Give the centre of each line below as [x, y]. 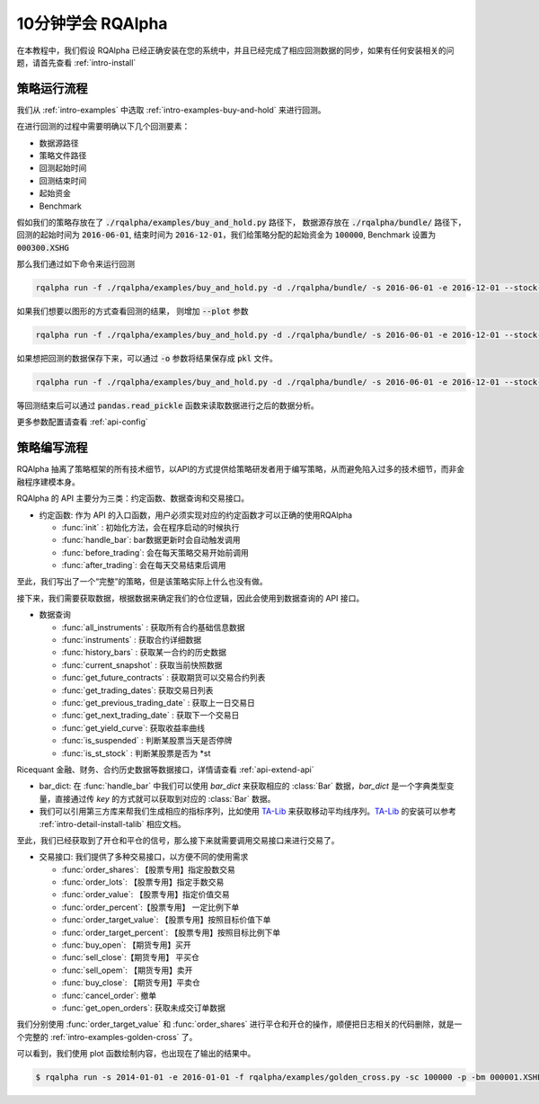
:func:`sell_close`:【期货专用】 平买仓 [130, 957]
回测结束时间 [63, 181]
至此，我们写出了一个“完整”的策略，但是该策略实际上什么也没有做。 [142, 582]
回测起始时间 [63, 168]
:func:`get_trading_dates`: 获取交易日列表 [137, 690]
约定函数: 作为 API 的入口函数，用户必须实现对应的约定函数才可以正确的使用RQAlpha [196, 515]
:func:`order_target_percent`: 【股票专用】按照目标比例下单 [171, 932]
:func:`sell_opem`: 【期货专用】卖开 [127, 970]
